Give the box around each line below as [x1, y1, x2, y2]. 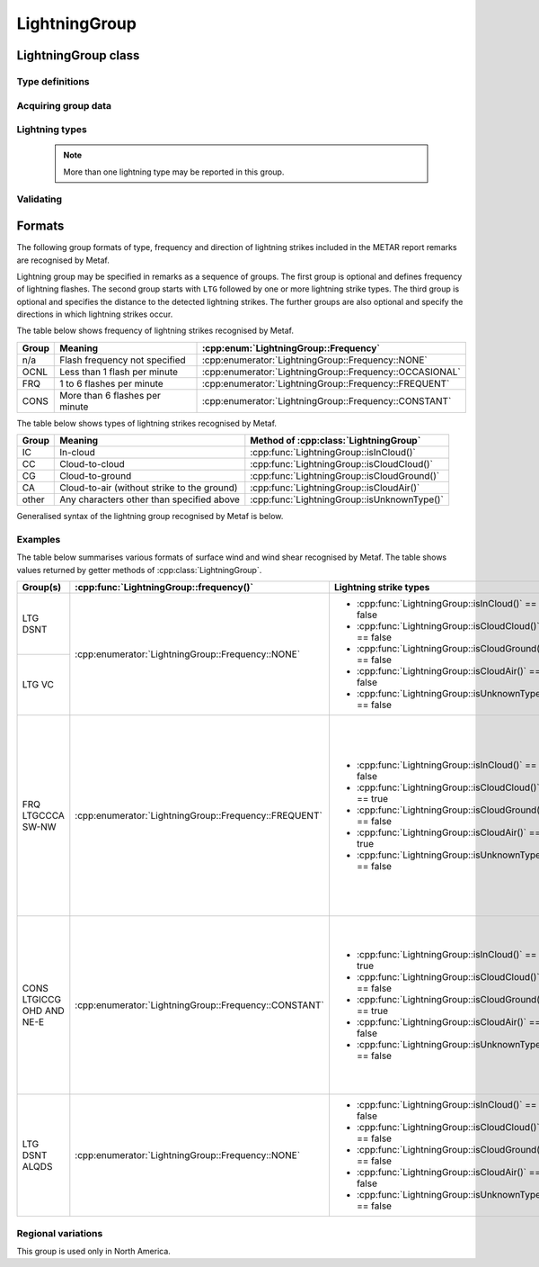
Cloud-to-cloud [59, 458, 125, 471]
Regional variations [16, 1227, 103, 1239]
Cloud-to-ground [59, 470, 132, 482]
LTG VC [22, 678, 54, 691]
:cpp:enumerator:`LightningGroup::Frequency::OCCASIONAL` [201, 365, 462, 378]
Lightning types [16, 123, 87, 136]
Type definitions [16, 75, 90, 87]
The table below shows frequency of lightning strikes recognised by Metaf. [16, 325, 295, 337]
